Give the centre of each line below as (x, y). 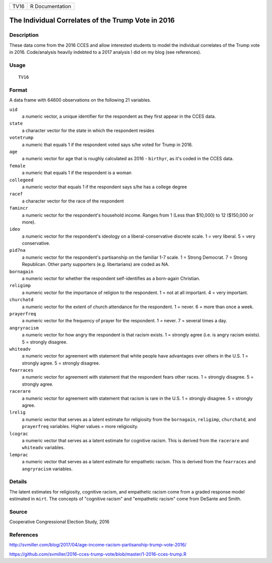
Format (18, 90)
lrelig (17, 412)
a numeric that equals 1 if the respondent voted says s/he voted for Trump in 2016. (107, 145)
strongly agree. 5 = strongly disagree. (61, 363)
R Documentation (51, 6)
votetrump (21, 138)
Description (24, 35)
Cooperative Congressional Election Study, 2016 (59, 522)
